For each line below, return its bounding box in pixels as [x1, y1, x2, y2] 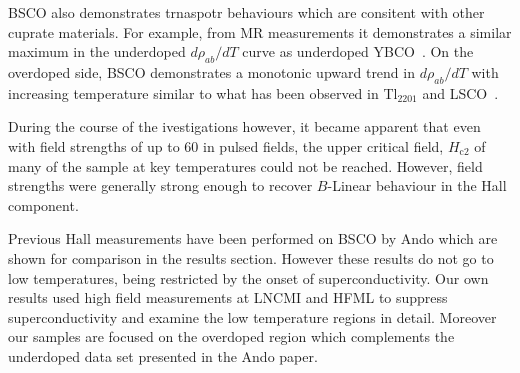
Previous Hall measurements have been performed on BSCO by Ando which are [8, 228, 498, 249]
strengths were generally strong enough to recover [8, 175, 313, 196]
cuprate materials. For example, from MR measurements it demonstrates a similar [8, 21, 512, 42]
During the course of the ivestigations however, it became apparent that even [8, 116, 481, 137]
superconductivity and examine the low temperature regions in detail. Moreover [8, 306, 497, 327]
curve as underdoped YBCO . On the [242, 41, 474, 62]
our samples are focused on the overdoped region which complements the [8, 326, 455, 347]
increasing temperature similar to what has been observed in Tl [8, 82, 398, 103]
